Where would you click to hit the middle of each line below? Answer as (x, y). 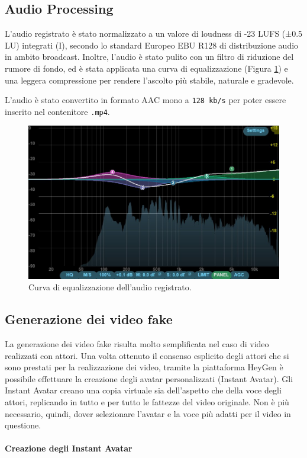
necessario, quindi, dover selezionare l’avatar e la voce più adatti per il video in (148, 413)
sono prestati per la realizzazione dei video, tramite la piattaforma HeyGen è (144, 367)
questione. (23, 425)
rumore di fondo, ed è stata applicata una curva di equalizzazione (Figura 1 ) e (146, 68)
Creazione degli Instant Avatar (69, 448)
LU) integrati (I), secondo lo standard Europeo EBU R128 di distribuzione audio (152, 45)
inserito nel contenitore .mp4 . (57, 111)
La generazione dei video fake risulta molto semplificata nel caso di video (137, 344)
